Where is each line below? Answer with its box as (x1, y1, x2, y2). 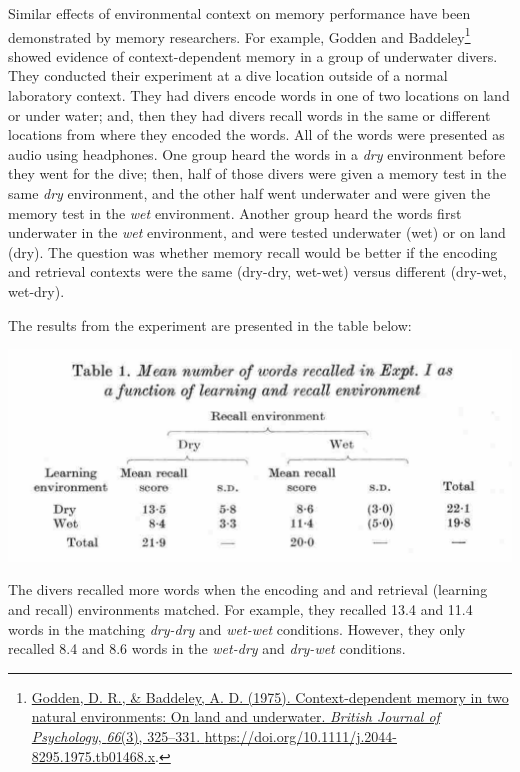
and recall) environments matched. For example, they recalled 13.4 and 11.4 (8, 598, 473, 619)
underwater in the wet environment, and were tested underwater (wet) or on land (8, 222, 506, 243)
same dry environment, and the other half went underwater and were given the (8, 183, 491, 203)
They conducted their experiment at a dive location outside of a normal (8, 65, 448, 86)
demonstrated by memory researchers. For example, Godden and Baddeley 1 (8, 23, 471, 47)
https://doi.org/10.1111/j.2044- (204, 725, 397, 746)
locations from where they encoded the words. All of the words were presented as (8, 124, 505, 145)
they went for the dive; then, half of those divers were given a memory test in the (8, 163, 507, 184)
